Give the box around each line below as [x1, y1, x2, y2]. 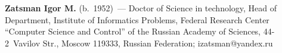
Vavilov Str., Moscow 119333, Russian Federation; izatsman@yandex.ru [13, 36, 273, 49]
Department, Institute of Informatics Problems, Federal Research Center [5, 13, 269, 26]
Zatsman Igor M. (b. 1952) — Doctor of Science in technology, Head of [5, 2, 277, 14]
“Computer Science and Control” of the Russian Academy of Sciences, [5, 25, 261, 38]
